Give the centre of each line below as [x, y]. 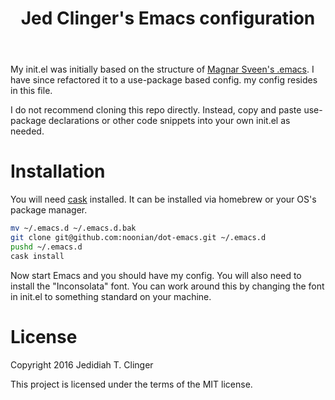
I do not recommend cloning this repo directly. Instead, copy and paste [156, 110]
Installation [58, 171]
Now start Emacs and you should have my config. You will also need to [156, 275]
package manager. [49, 210]
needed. [27, 131]
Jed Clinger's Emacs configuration [168, 18]
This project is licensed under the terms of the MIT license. [131, 384]
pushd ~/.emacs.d [46, 247]
